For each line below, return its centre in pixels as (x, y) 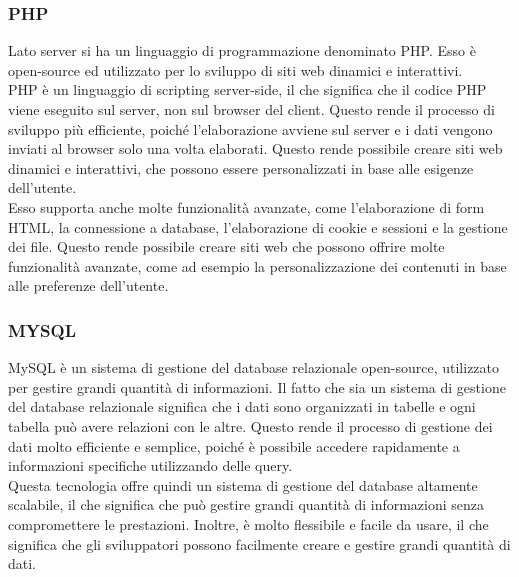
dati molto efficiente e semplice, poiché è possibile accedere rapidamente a (234, 445)
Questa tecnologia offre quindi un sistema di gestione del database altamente (243, 484)
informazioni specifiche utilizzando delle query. (150, 465)
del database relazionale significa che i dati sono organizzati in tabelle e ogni (242, 406)
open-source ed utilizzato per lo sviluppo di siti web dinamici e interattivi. (235, 69)
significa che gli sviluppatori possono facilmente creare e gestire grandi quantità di (259, 543)
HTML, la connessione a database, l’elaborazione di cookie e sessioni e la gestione (258, 226)
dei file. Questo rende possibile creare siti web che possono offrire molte (226, 246)
